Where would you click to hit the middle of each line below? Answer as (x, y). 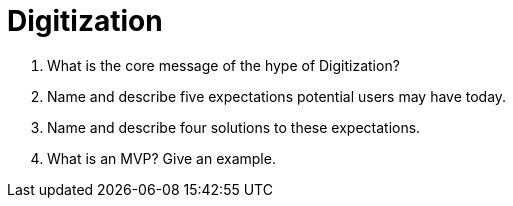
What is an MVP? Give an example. (161, 158)
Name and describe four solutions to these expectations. (234, 127)
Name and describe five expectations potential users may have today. (277, 96)
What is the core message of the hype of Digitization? (223, 65)
